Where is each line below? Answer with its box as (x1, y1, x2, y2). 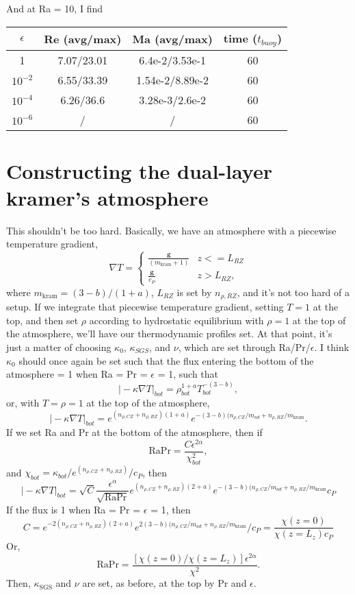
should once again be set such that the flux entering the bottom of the (18, 353, 314, 367)
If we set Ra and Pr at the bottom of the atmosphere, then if (6, 425, 263, 439)
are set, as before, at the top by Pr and (82, 576, 247, 590)
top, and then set (6, 313, 79, 327)
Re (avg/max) (44, 30, 122, 47)
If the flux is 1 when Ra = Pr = (6, 502, 141, 516)
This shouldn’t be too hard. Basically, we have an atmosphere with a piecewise (6, 223, 337, 237)
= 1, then (150, 502, 191, 516)
